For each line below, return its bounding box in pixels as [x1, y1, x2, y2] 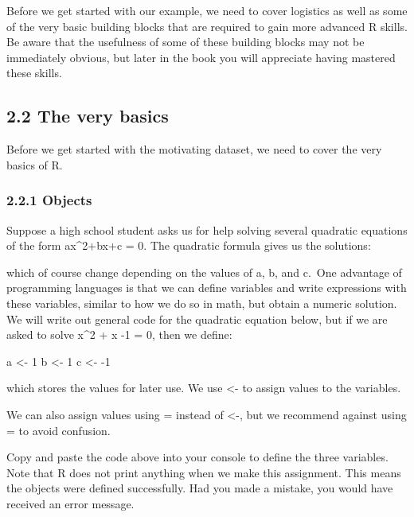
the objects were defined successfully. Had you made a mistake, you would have [6, 480, 393, 496]
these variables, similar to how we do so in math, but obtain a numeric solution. [6, 294, 397, 311]
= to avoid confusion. [6, 422, 111, 438]
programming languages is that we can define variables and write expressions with [6, 279, 407, 296]
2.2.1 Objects [6, 190, 92, 210]
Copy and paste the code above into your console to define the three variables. [6, 449, 389, 465]
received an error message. [6, 495, 135, 511]
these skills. [6, 64, 62, 81]
